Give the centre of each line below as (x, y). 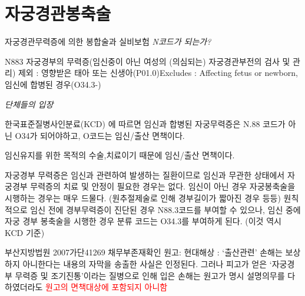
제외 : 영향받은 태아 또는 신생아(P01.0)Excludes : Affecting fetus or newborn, (158, 73)
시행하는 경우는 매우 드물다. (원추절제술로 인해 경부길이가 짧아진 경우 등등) (143, 198)
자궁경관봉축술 (58, 13)
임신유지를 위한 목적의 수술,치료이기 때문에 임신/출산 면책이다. (120, 155)
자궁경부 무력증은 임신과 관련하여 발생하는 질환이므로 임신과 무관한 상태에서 (145, 174)
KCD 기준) (25, 232)
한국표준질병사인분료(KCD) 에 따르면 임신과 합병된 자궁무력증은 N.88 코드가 (145, 124)
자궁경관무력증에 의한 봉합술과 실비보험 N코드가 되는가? (108, 41)
